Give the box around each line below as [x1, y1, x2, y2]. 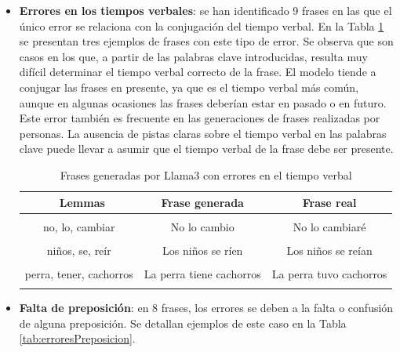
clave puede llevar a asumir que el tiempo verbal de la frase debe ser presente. [19, 140, 394, 157]
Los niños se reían [286, 241, 373, 258]
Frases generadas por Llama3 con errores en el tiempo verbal [60, 166, 352, 183]
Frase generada [161, 194, 244, 210]
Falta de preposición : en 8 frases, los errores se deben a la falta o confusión [19, 299, 394, 316]
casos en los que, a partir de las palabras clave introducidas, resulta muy [19, 48, 368, 64]
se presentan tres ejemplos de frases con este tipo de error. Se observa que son [19, 33, 394, 49]
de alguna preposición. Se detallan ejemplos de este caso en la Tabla [19, 314, 347, 331]
